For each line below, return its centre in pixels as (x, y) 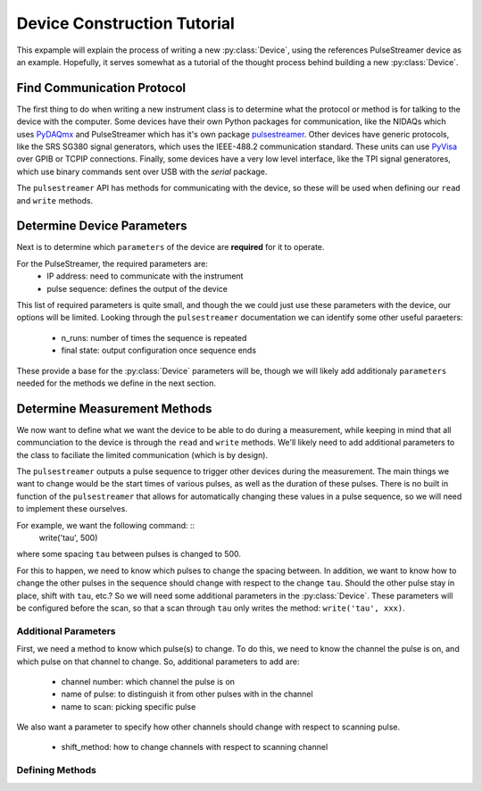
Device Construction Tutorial (126, 23)
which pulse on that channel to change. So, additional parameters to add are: (158, 662)
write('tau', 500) (68, 538)
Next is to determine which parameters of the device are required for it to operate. (170, 247)
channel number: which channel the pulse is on (148, 681)
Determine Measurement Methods (114, 408)
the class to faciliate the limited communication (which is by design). (142, 454)
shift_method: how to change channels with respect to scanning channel (195, 747)
